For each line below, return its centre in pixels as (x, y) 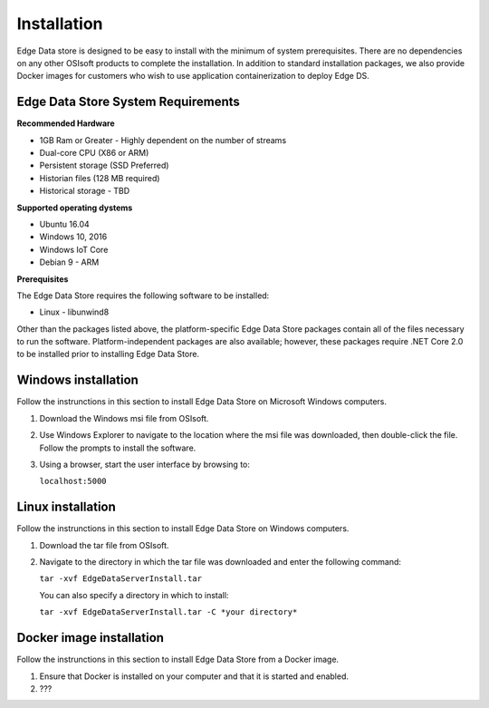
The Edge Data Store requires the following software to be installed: (143, 296)
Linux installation (67, 507)
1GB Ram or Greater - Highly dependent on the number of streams (163, 140)
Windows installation (78, 380)
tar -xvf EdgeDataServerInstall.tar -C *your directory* (168, 612)
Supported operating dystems (75, 208)
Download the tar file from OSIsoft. (104, 545)
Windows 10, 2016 (73, 237)
